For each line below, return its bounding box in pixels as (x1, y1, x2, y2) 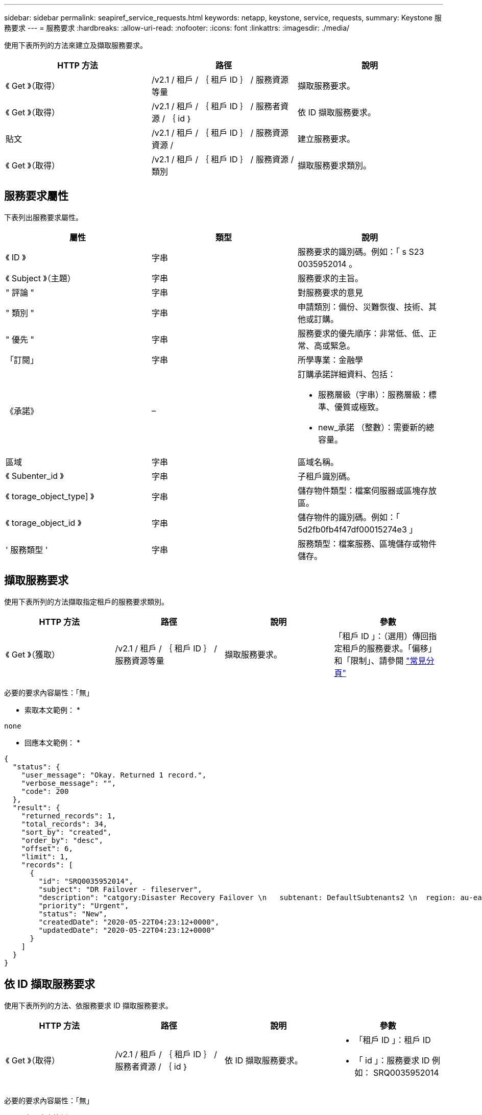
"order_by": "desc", (21, 836, 103, 844)
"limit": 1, (21, 852, 69, 861)
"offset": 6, (21, 844, 73, 853)
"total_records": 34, (21, 819, 108, 828)
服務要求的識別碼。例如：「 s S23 (297, 246, 424, 257)
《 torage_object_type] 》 (6, 491, 94, 501)
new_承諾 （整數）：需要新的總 (318, 422, 435, 432)
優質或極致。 (334, 401, 383, 412)
